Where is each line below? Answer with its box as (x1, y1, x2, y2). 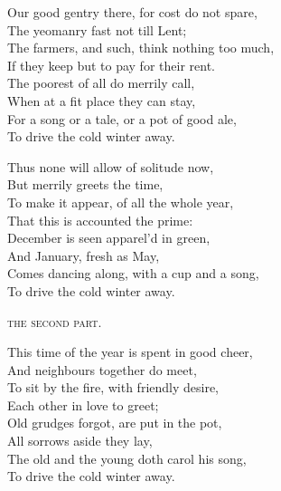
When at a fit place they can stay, (7, 91, 196, 110)
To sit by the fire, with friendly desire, (7, 378, 220, 397)
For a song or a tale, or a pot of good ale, (7, 109, 237, 128)
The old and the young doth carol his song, (7, 448, 247, 467)
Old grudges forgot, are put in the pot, (7, 413, 222, 432)
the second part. (7, 312, 102, 331)
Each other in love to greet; (7, 395, 159, 414)
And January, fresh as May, (7, 246, 160, 265)
